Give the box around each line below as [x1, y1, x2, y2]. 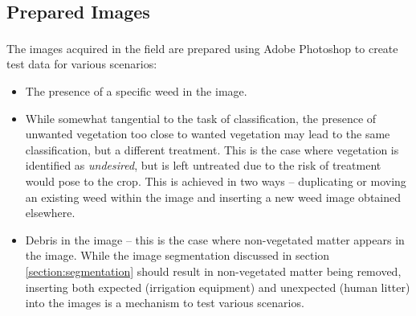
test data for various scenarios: [6, 55, 157, 72]
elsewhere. [25, 204, 75, 221]
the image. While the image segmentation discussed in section [25, 247, 330, 264]
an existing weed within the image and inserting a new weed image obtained [25, 188, 402, 205]
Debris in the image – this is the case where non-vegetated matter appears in [25, 231, 405, 248]
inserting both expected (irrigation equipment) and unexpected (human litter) [25, 278, 410, 295]
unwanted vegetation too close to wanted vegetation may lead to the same [25, 125, 390, 142]
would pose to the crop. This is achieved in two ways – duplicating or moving [25, 173, 406, 190]
